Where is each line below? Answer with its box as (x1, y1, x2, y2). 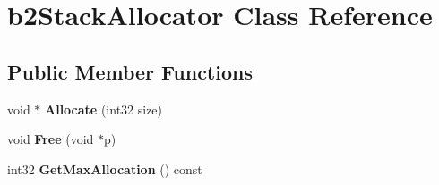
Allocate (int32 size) (45, 99, 163, 118)
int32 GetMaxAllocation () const (7, 159, 202, 178)
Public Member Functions (7, 57, 253, 85)
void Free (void (7, 130, 94, 148)
